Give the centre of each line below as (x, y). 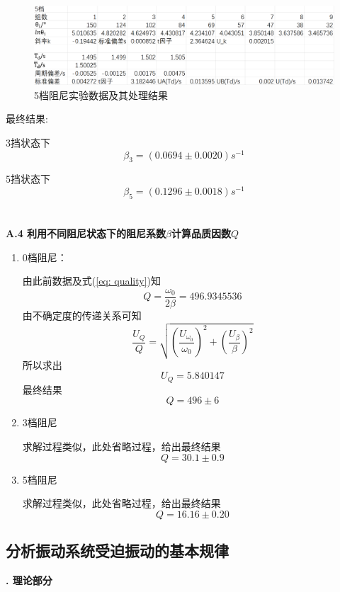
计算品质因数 (201, 233)
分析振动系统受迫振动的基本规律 (117, 551)
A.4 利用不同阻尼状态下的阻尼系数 (86, 233)
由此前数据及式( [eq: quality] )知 (92, 281)
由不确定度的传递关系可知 (82, 315)
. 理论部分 (29, 580)
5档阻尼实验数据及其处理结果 (101, 95)
